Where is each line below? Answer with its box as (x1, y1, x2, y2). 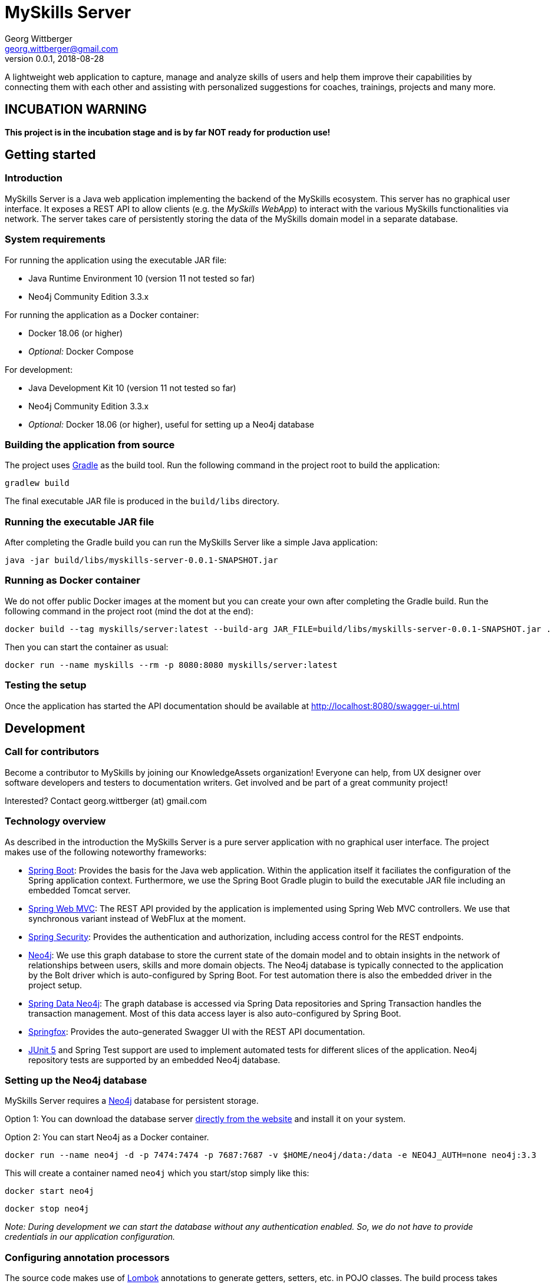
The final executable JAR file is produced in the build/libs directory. (5, 496, 279, 507)
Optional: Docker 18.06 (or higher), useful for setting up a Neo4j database (28, 419, 314, 429)
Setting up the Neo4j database (5, 1074, 147, 1086)
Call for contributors (5, 746, 100, 758)
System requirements (5, 233, 105, 246)
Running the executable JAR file (5, 515, 154, 528)
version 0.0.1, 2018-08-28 (5, 53, 104, 64)
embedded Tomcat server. (28, 885, 131, 895)
